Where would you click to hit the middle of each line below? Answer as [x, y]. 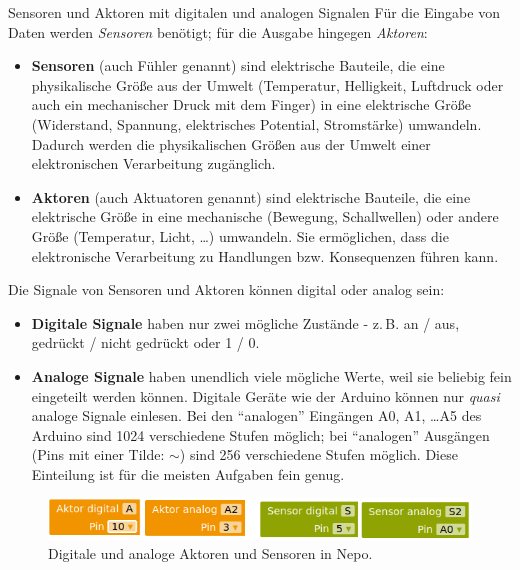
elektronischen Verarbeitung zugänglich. [153, 163]
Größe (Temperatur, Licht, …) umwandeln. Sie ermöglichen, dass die [240, 235]
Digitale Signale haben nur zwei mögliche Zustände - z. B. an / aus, [245, 322]
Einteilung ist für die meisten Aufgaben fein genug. [188, 473]
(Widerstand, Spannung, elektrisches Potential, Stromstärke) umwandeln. [256, 123]
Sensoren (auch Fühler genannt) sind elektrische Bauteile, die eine [238, 65]
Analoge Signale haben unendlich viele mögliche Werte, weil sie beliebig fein [271, 375]
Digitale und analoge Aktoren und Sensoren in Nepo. [210, 553]
